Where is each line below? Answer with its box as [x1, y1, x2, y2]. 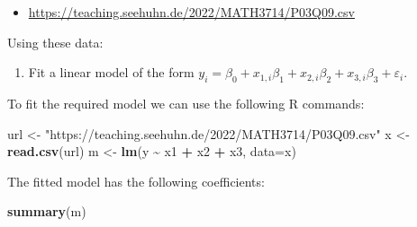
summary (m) [7, 202, 86, 221]
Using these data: [7, 32, 104, 51]
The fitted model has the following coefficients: [7, 171, 265, 190]
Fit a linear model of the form [28, 63, 195, 82]
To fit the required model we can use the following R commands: [7, 93, 365, 112]
